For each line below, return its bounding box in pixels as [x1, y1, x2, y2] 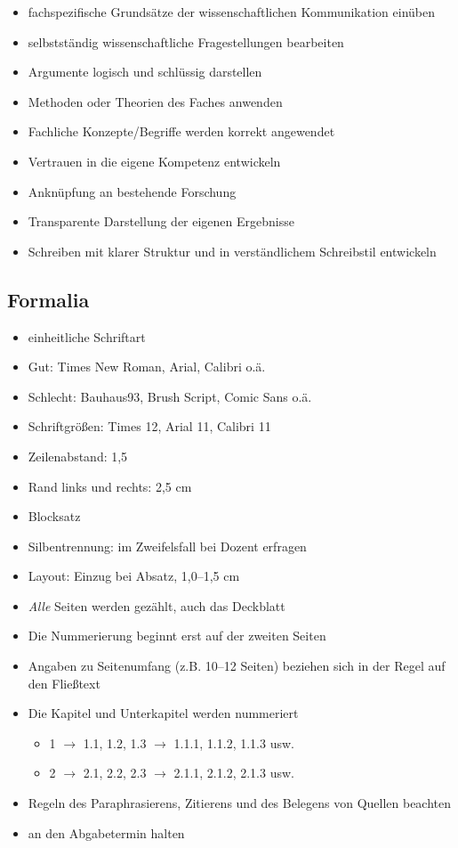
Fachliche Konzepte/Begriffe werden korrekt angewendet [28, 122, 335, 141]
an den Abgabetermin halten [28, 823, 185, 842]
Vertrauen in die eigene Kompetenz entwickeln [28, 151, 281, 170]
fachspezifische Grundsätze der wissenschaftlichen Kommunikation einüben [28, 3, 435, 20]
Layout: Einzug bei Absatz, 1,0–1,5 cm [28, 567, 240, 585]
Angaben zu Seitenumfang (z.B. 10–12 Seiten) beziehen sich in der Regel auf [28, 656, 446, 675]
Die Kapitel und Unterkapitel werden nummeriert [28, 704, 299, 722]
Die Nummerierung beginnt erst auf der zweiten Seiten [28, 626, 326, 645]
